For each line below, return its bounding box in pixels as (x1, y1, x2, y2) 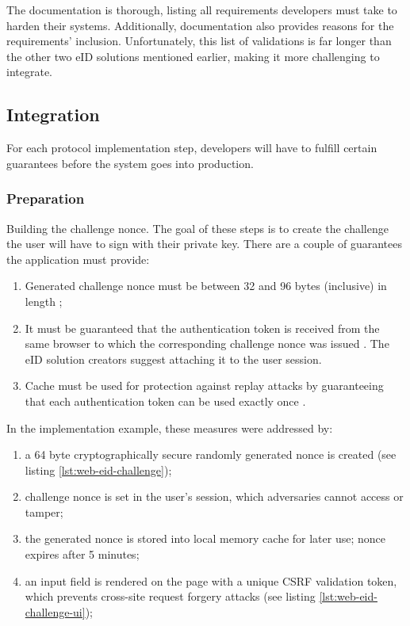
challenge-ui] (25, 603, 86, 620)
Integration (6, 102, 100, 127)
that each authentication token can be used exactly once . (25, 392, 306, 409)
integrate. (6, 63, 52, 80)
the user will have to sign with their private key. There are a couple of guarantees (6, 235, 402, 252)
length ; (25, 292, 63, 309)
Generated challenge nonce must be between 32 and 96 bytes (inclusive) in (25, 277, 387, 294)
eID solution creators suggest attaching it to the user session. (25, 350, 322, 367)
